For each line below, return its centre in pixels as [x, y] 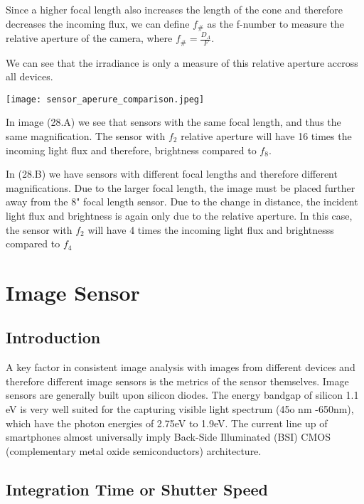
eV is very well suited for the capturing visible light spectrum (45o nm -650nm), [180, 409]
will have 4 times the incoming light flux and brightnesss [211, 229]
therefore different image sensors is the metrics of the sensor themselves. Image [177, 381]
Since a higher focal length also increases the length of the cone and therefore [175, 9]
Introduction [53, 337]
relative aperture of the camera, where [89, 38]
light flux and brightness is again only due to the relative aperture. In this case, [179, 215]
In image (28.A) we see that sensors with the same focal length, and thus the [173, 122]
